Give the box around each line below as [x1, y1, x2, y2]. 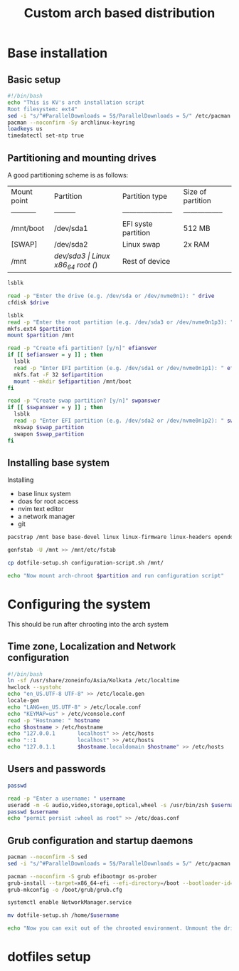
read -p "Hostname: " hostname [7, 716, 100, 724]
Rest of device [122, 256, 171, 266]
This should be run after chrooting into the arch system [7, 620, 169, 628]
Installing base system [7, 456, 110, 468]
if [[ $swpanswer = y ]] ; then [7, 404, 103, 411]
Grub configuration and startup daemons [7, 834, 193, 846]
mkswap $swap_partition [14, 423, 84, 431]
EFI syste [122, 219, 153, 229]
